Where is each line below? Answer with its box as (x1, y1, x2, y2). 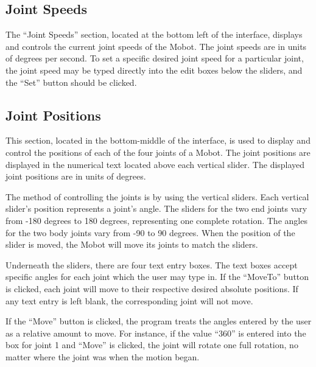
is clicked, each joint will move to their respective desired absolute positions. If (5, 282, 298, 295)
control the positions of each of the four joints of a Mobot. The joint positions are (5, 145, 311, 158)
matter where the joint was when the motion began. (5, 350, 200, 363)
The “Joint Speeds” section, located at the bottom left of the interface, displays (5, 28, 303, 41)
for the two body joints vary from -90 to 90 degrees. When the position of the (5, 226, 295, 239)
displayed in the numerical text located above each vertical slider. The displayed (5, 158, 305, 170)
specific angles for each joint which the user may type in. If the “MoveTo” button (5, 270, 309, 283)
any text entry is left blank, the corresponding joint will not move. (5, 294, 253, 307)
